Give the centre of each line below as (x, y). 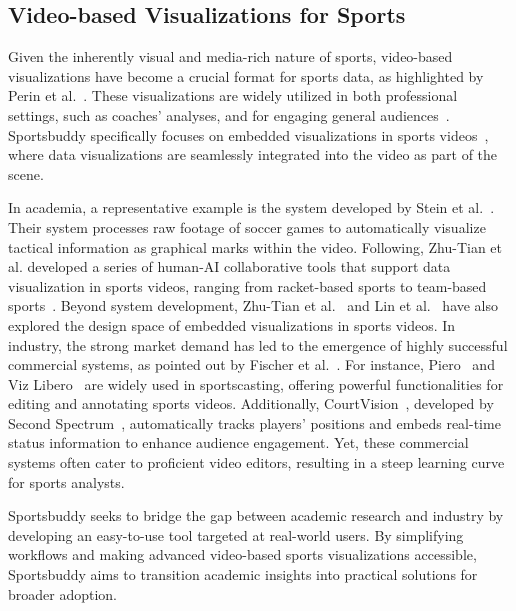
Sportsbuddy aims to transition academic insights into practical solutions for (243, 574)
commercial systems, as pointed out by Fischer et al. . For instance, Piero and (251, 364)
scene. (26, 173)
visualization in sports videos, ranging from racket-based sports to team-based (247, 285)
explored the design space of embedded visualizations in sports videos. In (232, 324)
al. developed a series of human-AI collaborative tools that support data (229, 266)
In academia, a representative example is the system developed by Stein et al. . (251, 207)
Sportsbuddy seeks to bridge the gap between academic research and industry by (256, 515)
